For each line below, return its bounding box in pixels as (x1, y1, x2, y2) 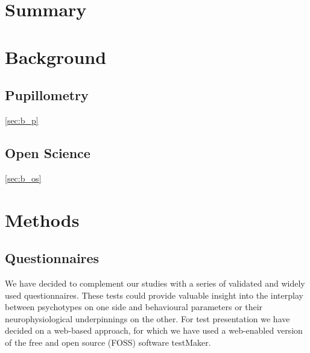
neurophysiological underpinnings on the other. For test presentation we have (5, 312, 290, 325)
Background (5, 44, 107, 69)
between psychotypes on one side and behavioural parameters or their (5, 301, 263, 313)
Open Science (5, 143, 90, 162)
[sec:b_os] (5, 171, 42, 184)
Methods (5, 207, 80, 232)
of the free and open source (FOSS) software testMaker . (5, 336, 211, 348)
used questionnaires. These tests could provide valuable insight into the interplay (5, 288, 303, 301)
